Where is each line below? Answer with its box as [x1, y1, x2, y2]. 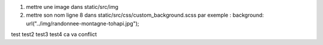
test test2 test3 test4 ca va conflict [11, 31, 97, 38]
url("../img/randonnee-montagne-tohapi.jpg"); [26, 20, 139, 27]
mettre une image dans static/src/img [26, 4, 119, 10]
